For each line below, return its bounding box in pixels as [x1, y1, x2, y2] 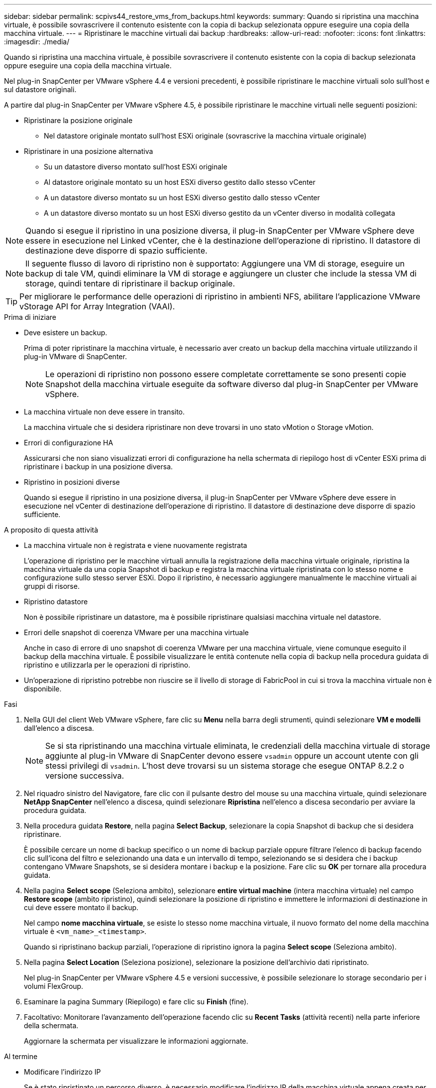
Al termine [4, 1052, 38, 1061]
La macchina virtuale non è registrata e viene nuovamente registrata [24, 541, 247, 549]
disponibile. [24, 684, 62, 693]
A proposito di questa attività [4, 526, 99, 534]
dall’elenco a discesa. [24, 724, 94, 732]
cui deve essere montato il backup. [24, 903, 139, 912]
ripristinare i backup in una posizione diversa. [24, 462, 173, 471]
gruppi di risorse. [24, 582, 80, 590]
